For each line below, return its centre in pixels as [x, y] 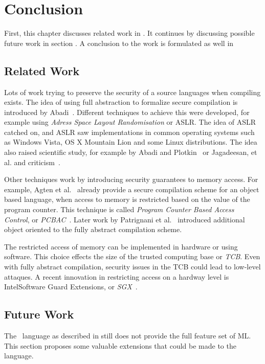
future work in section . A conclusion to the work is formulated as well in [119, 43]
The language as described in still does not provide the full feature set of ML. [128, 335]
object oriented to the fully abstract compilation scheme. [93, 229]
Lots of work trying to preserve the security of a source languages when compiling [132, 92]
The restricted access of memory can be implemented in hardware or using [121, 246]
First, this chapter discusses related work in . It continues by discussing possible [129, 33]
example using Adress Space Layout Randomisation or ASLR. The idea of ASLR [130, 122]
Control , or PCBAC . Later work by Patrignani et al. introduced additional [125, 219]
